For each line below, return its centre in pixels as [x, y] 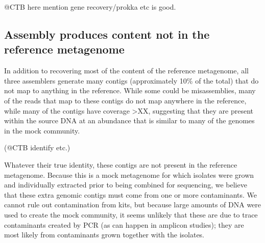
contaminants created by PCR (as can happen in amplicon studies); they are [124, 224]
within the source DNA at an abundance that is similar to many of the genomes [129, 120]
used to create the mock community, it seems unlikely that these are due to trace [131, 214]
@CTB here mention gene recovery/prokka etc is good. [90, 7]
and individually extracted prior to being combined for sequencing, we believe [126, 185]
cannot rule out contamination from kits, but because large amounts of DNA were [133, 205]
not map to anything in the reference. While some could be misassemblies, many [130, 90]
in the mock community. [42, 130]
